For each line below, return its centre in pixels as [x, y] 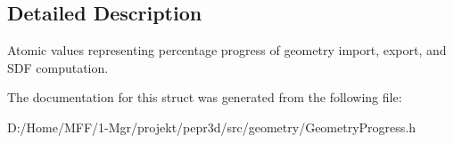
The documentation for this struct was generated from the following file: [205, 97]
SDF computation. [58, 67]
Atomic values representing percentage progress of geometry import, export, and [227, 50]
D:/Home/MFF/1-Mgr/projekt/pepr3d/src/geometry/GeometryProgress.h [212, 127]
